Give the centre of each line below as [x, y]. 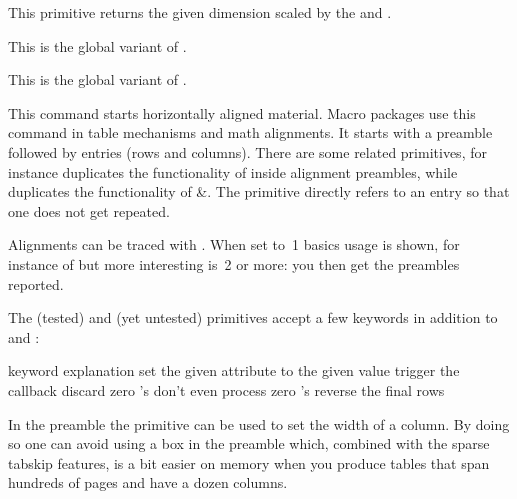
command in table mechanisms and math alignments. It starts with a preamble [250, 132]
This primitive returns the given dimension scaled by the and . [200, 12]
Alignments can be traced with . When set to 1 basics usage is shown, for [234, 244]
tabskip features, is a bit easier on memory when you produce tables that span [249, 462]
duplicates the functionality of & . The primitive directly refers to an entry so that [259, 191]
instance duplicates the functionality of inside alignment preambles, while [233, 171]
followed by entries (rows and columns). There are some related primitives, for [247, 151]
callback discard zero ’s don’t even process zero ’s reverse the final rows [226, 389]
